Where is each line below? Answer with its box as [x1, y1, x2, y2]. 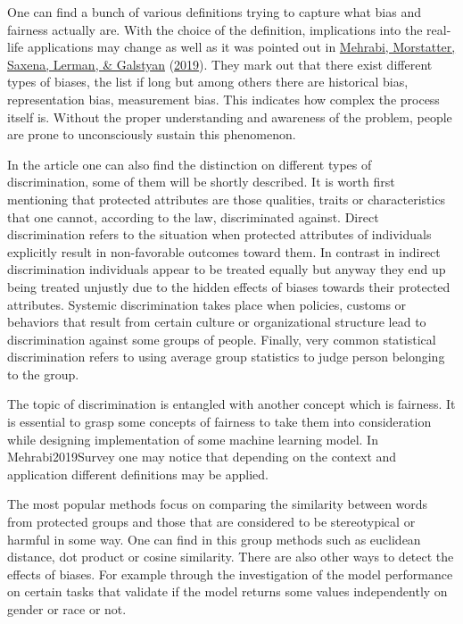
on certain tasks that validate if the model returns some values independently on [7, 582, 448, 601]
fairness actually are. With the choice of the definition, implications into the [7, 20, 423, 38]
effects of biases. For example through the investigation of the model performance [7, 564, 453, 583]
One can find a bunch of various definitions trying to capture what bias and [7, 3, 421, 21]
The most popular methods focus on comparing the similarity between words [7, 495, 428, 513]
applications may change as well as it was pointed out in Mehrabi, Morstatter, [27, 37, 456, 56]
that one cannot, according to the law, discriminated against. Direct [7, 207, 379, 226]
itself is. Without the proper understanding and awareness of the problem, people [7, 107, 452, 126]
